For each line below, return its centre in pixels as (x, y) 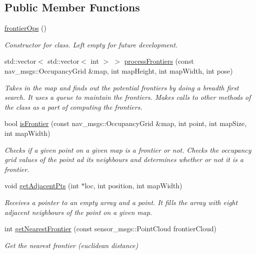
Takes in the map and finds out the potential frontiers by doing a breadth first (122, 87)
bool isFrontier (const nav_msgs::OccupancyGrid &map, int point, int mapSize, (126, 123)
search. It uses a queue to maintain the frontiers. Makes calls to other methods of (128, 97)
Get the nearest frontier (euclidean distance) (71, 245)
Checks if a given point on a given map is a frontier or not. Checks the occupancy (128, 149)
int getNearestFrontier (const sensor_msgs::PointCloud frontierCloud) (110, 229)
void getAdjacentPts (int (42, 186)
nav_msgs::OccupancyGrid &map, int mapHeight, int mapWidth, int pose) (119, 70)
